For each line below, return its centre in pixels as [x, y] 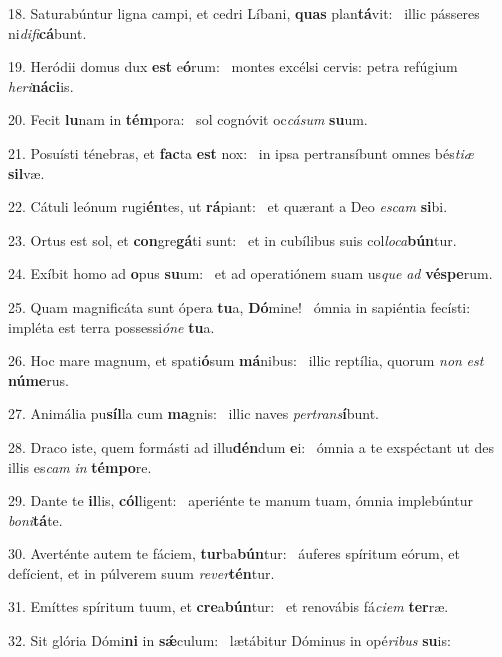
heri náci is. [41, 85]
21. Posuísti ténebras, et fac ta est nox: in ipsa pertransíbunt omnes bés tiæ [241, 152]
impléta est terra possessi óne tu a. [111, 326]
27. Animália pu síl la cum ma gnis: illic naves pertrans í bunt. [193, 413]
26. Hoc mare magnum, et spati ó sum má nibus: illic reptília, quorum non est [246, 360]
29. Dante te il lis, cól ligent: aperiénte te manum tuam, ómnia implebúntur [240, 500]
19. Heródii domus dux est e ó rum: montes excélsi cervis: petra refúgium [233, 66]
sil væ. [26, 172]
